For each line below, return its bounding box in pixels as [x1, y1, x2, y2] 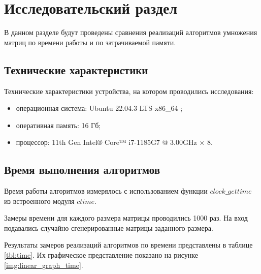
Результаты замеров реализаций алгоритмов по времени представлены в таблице [4, 239, 253, 250]
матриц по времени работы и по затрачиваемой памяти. [4, 37, 176, 47]
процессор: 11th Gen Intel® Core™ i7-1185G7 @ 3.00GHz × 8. [16, 137, 213, 147]
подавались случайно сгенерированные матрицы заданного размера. [4, 222, 213, 233]
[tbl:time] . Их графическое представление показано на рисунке [4, 250, 198, 260]
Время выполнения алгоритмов [4, 162, 160, 177]
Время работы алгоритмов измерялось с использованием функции [4, 186, 208, 196]
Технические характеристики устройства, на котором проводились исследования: [4, 85, 254, 96]
